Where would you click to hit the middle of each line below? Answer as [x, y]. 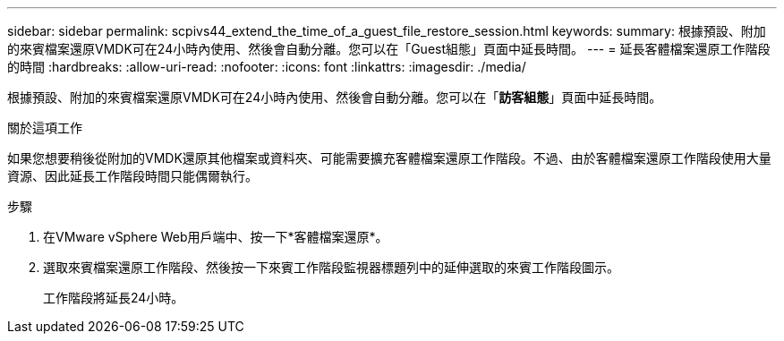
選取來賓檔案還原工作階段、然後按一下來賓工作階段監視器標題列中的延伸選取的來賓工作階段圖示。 [331, 267]
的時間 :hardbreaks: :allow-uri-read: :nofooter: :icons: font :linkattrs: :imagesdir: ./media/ [267, 67]
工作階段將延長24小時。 [114, 298]
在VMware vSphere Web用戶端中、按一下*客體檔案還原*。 [216, 237]
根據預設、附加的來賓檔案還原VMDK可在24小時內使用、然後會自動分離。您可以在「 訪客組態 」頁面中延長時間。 [335, 97]
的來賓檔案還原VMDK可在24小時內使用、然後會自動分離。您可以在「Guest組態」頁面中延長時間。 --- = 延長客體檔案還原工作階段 [389, 49]
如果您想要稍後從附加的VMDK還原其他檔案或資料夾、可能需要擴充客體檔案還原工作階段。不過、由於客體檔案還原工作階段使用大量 [389, 158]
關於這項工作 [45, 128]
